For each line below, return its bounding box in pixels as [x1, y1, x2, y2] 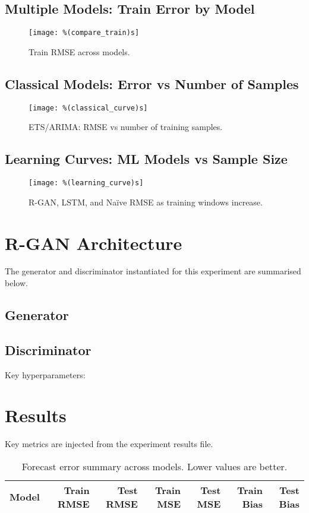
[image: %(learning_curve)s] [29, 179, 144, 188]
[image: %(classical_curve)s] [29, 103, 148, 112]
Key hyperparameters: [5, 368, 86, 381]
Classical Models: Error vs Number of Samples [5, 74, 299, 93]
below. [5, 277, 28, 289]
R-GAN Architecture [5, 230, 182, 255]
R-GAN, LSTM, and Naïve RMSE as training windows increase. [29, 195, 263, 208]
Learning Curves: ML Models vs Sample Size [5, 150, 288, 168]
